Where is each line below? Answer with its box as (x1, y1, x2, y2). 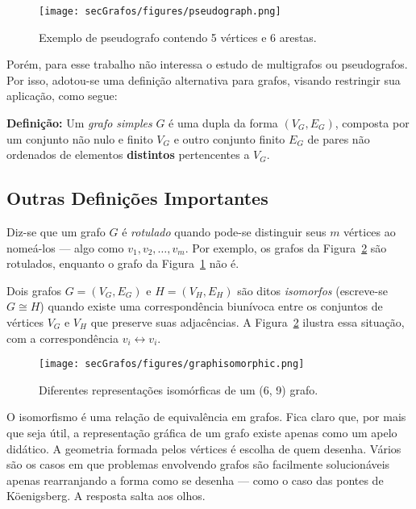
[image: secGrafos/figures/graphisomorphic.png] (39, 358, 305, 370)
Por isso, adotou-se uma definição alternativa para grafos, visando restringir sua (6, 71, 401, 88)
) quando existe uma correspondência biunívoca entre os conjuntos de (40, 298, 383, 315)
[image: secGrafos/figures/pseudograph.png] (39, 6, 281, 17)
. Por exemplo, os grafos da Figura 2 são (185, 239, 387, 256)
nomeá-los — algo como (6, 239, 124, 256)
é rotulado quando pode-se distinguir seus (122, 223, 327, 240)
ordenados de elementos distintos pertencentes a (6, 146, 250, 163)
